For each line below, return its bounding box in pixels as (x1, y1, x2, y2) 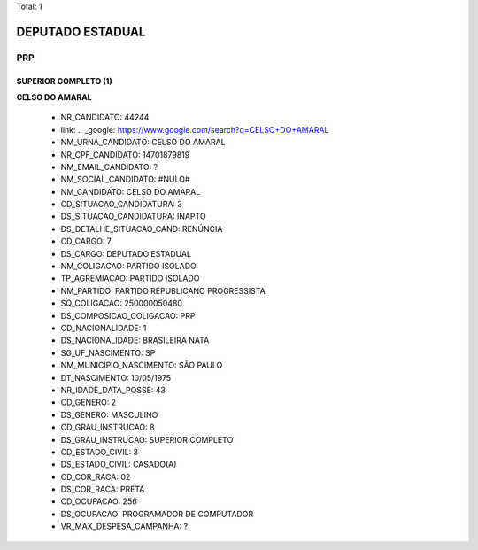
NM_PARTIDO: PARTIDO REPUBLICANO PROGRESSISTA (60, 285, 266, 296)
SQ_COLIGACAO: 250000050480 (60, 298, 183, 309)
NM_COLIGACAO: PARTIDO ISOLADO (60, 261, 197, 272)
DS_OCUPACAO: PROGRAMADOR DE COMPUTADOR (60, 508, 254, 519)
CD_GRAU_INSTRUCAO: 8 (60, 422, 155, 433)
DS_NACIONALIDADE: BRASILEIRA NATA (60, 335, 210, 345)
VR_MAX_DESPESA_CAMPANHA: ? (60, 521, 189, 531)
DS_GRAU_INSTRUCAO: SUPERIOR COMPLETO (60, 434, 234, 445)
